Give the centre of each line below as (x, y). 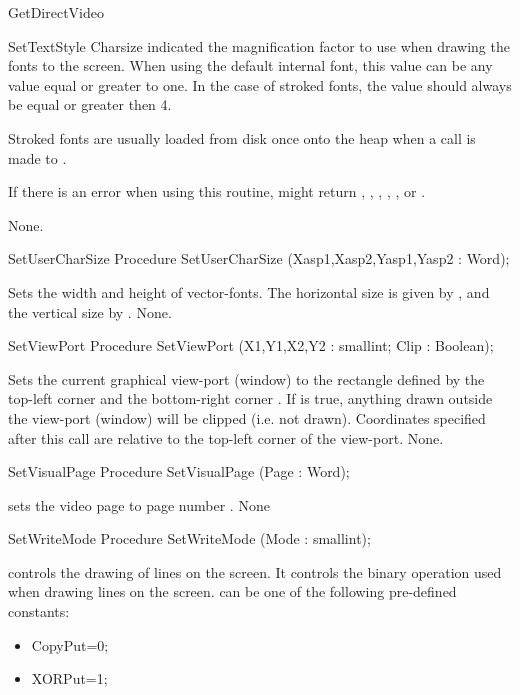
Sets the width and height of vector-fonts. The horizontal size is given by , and (249, 291)
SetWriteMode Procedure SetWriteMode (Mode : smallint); (189, 538)
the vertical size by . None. (90, 311)
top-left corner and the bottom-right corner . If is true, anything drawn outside (250, 398)
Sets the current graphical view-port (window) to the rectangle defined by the (246, 378)
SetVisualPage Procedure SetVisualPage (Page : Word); (179, 471)
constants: (39, 611)
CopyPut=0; (70, 644)
